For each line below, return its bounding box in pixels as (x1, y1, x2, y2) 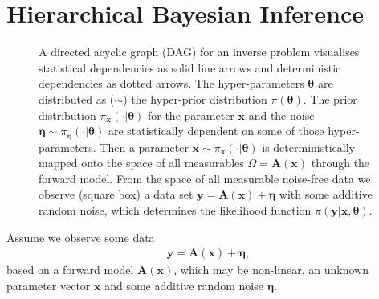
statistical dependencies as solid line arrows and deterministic (39, 59, 341, 76)
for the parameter (147, 106, 234, 123)
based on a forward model (6, 261, 134, 278)
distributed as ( (39, 90, 115, 107)
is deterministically (262, 138, 355, 155)
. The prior (303, 90, 357, 107)
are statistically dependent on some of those (108, 122, 324, 139)
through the (311, 154, 370, 171)
